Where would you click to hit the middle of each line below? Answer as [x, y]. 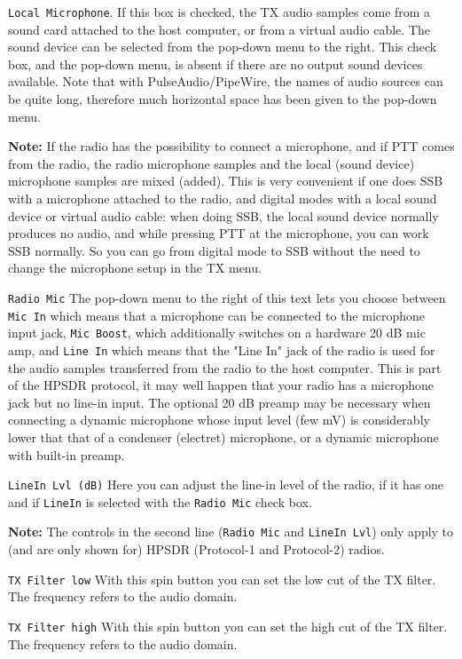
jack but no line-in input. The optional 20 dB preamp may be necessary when [219, 402]
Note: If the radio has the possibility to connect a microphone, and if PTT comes [231, 146]
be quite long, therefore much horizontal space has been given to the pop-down [223, 99]
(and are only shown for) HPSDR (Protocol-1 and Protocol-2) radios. [196, 549]
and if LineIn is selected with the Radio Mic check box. [160, 501]
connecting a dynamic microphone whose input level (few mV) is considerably [219, 420]
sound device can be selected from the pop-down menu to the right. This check [223, 47]
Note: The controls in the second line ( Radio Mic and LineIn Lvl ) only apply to [231, 532]
